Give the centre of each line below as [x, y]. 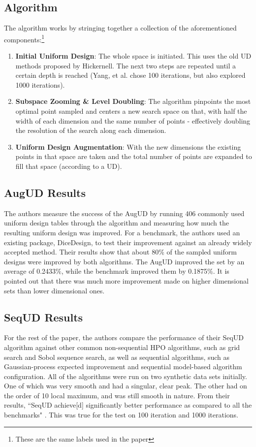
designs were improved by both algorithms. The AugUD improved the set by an [124, 261]
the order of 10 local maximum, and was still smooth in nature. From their [117, 395]
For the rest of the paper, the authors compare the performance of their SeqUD [124, 337]
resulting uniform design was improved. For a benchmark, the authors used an [122, 232]
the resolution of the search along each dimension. [91, 130]
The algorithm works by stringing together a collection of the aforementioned [120, 28]
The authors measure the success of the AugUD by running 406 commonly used [124, 213]
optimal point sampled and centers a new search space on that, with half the [131, 111]
